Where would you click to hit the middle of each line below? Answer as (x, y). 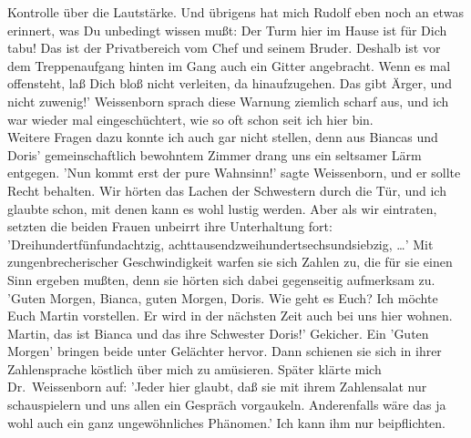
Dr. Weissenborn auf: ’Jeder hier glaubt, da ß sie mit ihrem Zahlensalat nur (217, 387)
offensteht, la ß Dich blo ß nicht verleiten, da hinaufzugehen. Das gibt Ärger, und (230, 83)
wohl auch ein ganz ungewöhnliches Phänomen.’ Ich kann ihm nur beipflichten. (227, 422)
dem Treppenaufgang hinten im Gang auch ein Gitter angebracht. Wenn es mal (229, 65)
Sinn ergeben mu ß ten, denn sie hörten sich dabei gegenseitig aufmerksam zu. (221, 279)
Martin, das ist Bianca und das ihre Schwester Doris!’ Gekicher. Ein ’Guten (218, 333)
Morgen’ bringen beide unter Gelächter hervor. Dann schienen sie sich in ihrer (225, 351)
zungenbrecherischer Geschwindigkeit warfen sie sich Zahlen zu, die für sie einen (230, 262)
